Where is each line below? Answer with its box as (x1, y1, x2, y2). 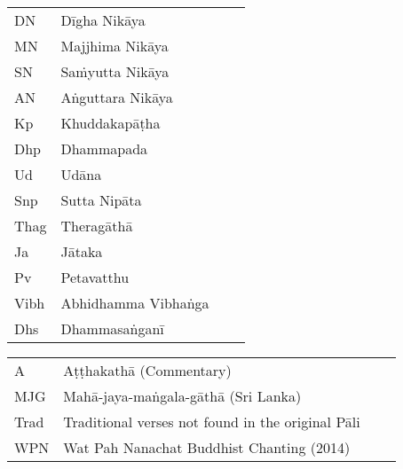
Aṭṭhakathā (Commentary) (63, 360, 232, 380)
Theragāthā (60, 215, 133, 236)
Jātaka (60, 241, 103, 262)
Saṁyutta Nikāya (60, 61, 170, 82)
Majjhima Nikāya (60, 35, 169, 56)
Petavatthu (60, 267, 130, 287)
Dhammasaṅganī (60, 318, 164, 339)
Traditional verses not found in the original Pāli (63, 411, 360, 432)
